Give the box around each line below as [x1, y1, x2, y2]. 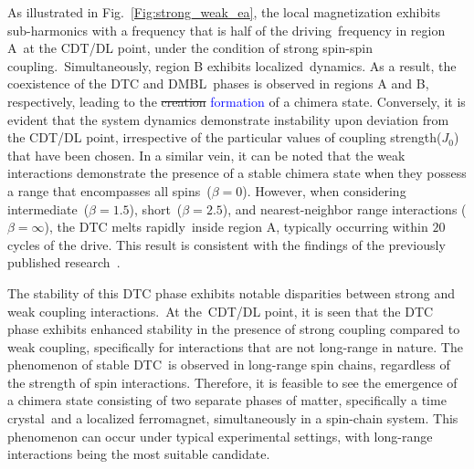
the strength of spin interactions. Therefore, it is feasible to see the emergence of [7, 372, 458, 391]
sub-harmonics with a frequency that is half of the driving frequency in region [7, 20, 446, 39]
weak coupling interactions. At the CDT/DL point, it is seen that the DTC [7, 301, 434, 320]
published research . [7, 253, 121, 272]
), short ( [129, 199, 183, 218]
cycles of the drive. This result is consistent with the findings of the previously [7, 234, 446, 254]
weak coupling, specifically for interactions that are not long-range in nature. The [7, 337, 463, 356]
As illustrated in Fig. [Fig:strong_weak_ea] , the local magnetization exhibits [7, 3, 441, 21]
